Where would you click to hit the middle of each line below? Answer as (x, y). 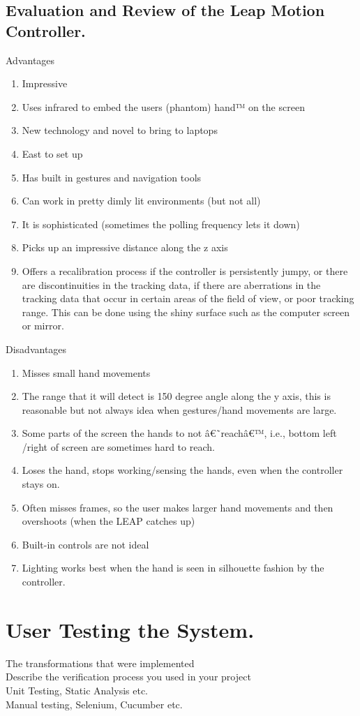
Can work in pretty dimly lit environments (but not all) (141, 201)
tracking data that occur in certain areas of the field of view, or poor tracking (188, 298)
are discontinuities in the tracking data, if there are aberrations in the (171, 284)
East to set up (52, 153)
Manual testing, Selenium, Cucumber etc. (94, 704)
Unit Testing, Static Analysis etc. (77, 690)
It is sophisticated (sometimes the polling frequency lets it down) (161, 224)
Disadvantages (36, 349)
